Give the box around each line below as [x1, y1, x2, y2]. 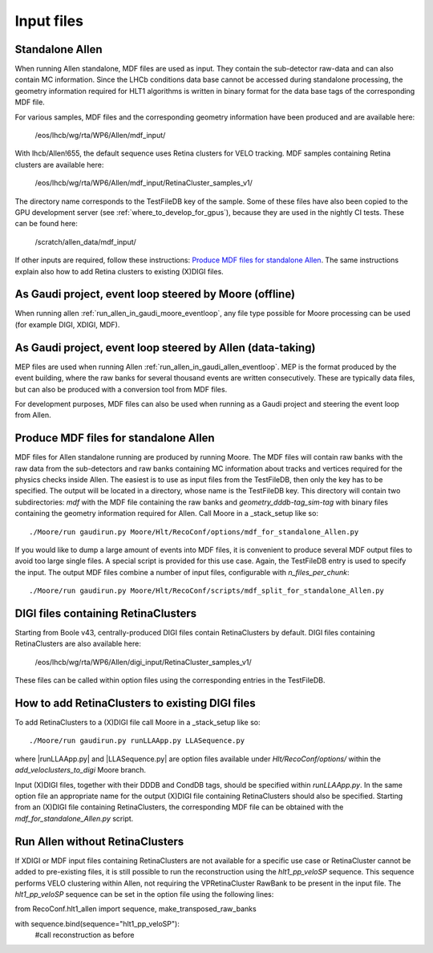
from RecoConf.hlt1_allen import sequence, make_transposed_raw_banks [14, 904, 257, 914]
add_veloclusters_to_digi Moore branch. [14, 765, 147, 775]
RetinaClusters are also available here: [14, 639, 142, 649]
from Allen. [14, 410, 51, 420]
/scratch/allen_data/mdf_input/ [34, 237, 136, 246]
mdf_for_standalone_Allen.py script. [14, 813, 134, 823]
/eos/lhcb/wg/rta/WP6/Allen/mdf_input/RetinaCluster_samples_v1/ [34, 178, 253, 188]
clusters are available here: [14, 160, 104, 169]
